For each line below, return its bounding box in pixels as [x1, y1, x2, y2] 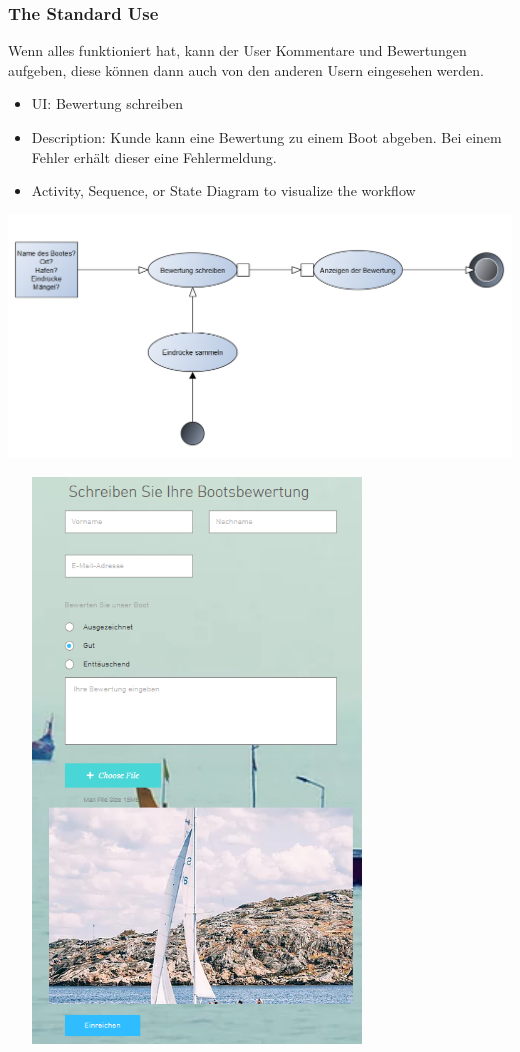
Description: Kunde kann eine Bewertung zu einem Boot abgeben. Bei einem [31, 127, 502, 147]
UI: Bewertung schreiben [31, 93, 184, 114]
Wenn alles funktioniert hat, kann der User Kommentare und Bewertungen [8, 40, 467, 61]
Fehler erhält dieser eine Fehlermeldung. [31, 146, 277, 167]
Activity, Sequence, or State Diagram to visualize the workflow [31, 180, 416, 201]
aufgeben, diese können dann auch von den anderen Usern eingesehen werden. [8, 59, 484, 80]
